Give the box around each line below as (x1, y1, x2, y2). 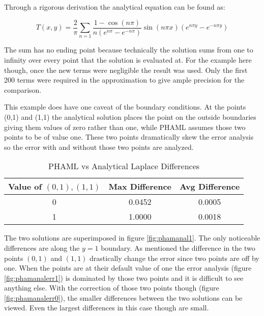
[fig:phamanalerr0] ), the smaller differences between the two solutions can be (4, 292, 243, 303)
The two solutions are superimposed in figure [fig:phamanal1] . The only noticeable (4, 232, 260, 243)
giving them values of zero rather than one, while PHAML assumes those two (4, 121, 246, 132)
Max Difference (108, 180, 172, 193)
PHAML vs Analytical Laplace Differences (48, 160, 200, 172)
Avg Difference (180, 180, 240, 193)
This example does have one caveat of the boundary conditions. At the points (4, 101, 246, 112)
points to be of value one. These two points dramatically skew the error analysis (4, 131, 254, 142)
